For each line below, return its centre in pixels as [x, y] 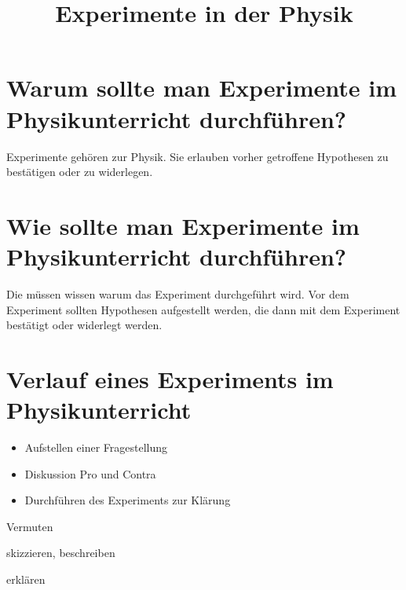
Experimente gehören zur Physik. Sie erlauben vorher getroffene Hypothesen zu [198, 156]
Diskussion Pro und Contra [90, 473]
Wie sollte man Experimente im [183, 225]
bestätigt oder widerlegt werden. [84, 325]
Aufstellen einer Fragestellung [96, 447]
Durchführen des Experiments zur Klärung [128, 500]
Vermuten [30, 526]
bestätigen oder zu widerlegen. [80, 172]
